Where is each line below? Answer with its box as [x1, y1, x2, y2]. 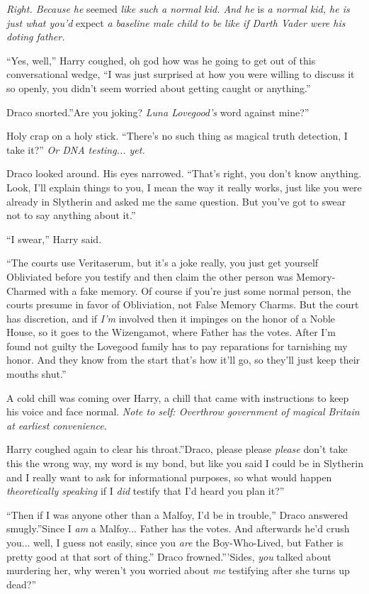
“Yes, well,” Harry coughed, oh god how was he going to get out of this [6, 52, 316, 67]
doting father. [6, 29, 65, 44]
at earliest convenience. [6, 418, 107, 432]
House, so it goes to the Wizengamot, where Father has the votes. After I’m [6, 325, 336, 340]
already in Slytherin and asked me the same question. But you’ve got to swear [6, 194, 346, 208]
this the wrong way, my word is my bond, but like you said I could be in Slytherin [6, 456, 363, 471]
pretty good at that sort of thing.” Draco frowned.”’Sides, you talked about [6, 549, 331, 564]
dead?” [6, 576, 36, 591]
